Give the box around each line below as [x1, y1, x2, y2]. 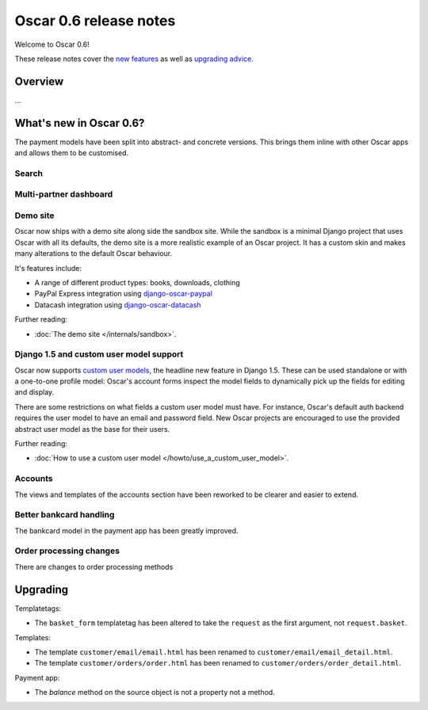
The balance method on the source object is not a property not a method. [34, 688, 275, 697]
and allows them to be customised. [14, 148, 129, 158]
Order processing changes [14, 545, 120, 556]
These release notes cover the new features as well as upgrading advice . [14, 54, 254, 63]
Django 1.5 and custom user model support [14, 349, 184, 360]
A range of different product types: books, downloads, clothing [34, 277, 241, 287]
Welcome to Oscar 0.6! [14, 40, 90, 49]
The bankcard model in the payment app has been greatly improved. [14, 525, 239, 535]
